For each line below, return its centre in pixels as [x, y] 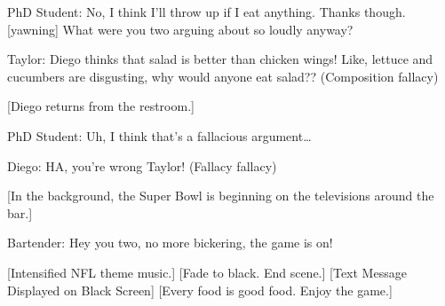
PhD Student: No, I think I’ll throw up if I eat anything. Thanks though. [207, 12]
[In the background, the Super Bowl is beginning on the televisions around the [221, 196]
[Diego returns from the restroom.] [101, 106]
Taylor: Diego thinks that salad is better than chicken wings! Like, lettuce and [220, 59]
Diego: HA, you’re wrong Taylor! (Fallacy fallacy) [142, 165]
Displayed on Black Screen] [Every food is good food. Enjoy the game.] [200, 290]
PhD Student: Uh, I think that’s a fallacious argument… [159, 135]
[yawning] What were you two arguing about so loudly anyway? [180, 29]
